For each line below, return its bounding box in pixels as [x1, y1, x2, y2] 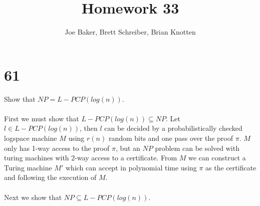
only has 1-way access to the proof [4, 142, 110, 153]
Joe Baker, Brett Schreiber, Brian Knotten [65, 27, 196, 37]
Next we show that [4, 191, 62, 202]
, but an [115, 142, 140, 153]
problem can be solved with [155, 142, 239, 153]
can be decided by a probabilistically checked [104, 123, 242, 133]
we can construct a [188, 152, 246, 163]
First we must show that [4, 113, 79, 123]
